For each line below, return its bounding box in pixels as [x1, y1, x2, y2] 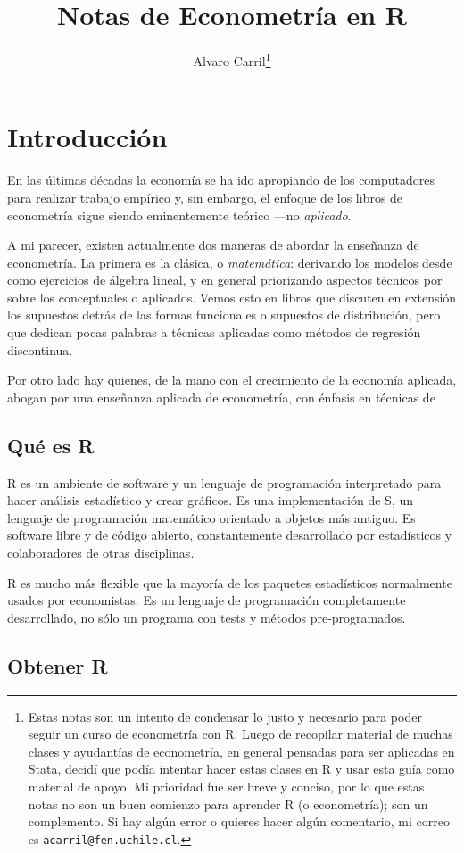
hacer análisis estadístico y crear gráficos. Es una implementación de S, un [7, 491, 414, 509]
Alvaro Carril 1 [193, 49, 271, 70]
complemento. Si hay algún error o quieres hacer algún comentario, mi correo [28, 812, 450, 831]
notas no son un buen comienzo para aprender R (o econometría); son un [28, 794, 428, 813]
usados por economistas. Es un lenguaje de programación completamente [7, 591, 406, 609]
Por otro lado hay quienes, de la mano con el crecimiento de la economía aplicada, [7, 370, 457, 389]
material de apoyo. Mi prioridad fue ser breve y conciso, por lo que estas [28, 776, 425, 795]
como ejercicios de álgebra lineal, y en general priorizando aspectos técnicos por [7, 270, 443, 289]
